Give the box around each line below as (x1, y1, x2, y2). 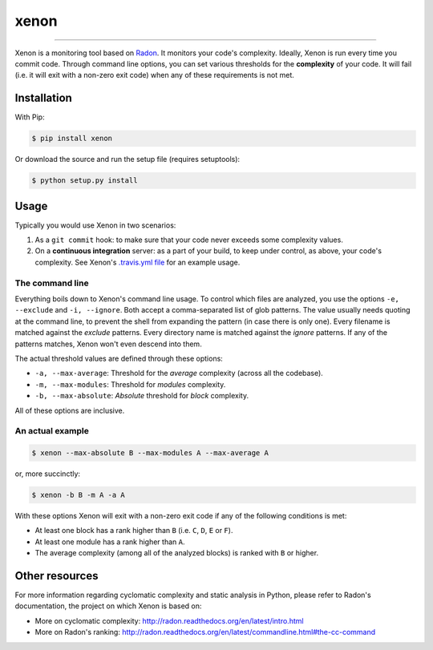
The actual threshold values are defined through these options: (14, 353, 224, 363)
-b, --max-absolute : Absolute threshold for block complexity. (34, 391, 249, 401)
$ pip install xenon (31, 134, 112, 143)
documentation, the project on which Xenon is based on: (14, 601, 202, 611)
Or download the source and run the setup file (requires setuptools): (14, 155, 241, 164)
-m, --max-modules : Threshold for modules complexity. (34, 379, 226, 389)
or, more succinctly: (14, 469, 80, 478)
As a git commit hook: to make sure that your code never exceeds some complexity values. (34, 235, 344, 244)
